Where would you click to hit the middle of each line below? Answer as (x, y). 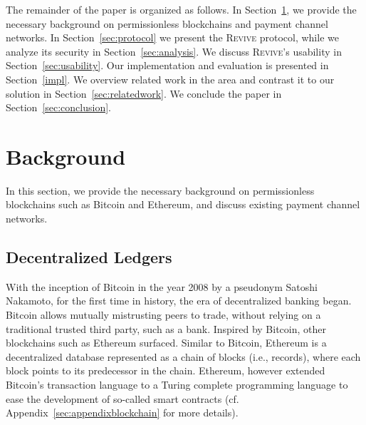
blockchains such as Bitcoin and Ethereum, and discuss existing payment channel (183, 204)
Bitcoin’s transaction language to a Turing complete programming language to (177, 385)
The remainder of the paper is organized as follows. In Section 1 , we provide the (181, 9)
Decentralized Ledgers (89, 257)
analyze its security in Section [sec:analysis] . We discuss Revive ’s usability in (174, 51)
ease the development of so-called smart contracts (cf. (122, 398)
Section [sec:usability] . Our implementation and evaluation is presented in (167, 65)
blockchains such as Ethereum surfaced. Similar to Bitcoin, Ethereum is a (166, 343)
